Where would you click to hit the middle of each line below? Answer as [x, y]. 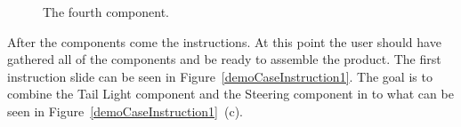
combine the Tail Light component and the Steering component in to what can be [230, 94]
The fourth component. [106, 12]
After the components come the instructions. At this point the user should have [224, 41]
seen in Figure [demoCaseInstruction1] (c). [125, 111]
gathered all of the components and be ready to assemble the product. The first [224, 59]
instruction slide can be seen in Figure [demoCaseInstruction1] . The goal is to [220, 76]
